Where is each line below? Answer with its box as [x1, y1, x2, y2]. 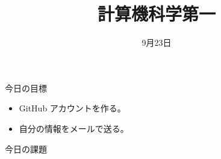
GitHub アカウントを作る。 [19, 102, 126, 114]
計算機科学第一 [97, 1, 216, 26]
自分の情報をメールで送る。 [19, 122, 129, 134]
